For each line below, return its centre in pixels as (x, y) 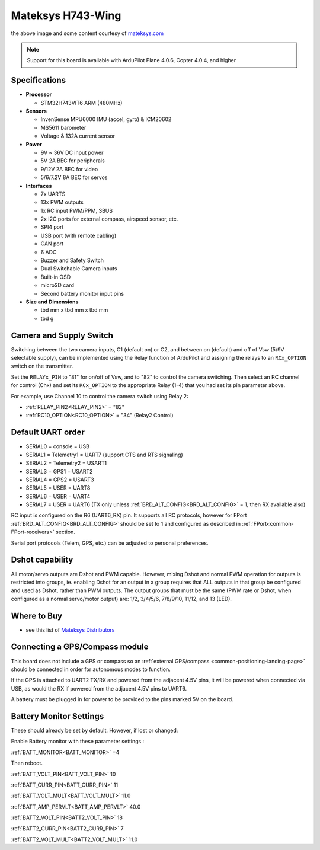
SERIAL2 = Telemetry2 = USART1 (66, 463)
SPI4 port (52, 227)
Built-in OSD (56, 277)
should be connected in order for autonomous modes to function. (91, 669)
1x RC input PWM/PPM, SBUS (76, 210)
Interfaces (39, 186)
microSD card (57, 285)
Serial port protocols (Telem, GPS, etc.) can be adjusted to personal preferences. (110, 543)
